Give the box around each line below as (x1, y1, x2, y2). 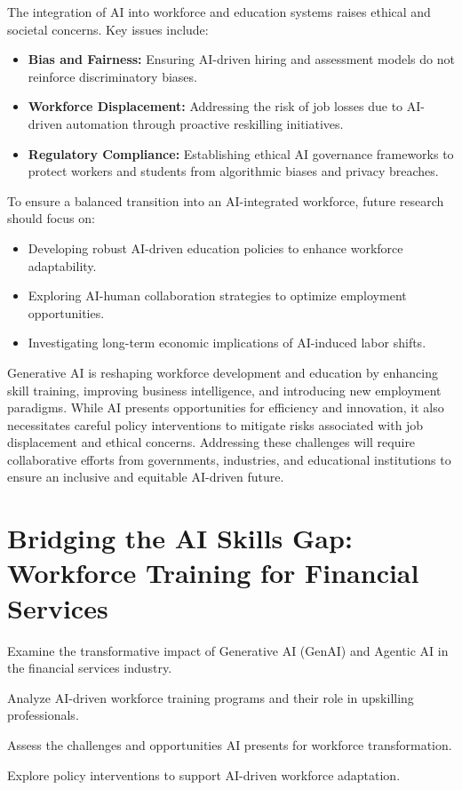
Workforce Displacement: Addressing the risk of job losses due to (28, 97, 403, 116)
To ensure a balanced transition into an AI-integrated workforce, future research (7, 191, 444, 210)
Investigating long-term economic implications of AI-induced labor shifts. (28, 333, 426, 352)
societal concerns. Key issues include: (7, 20, 209, 38)
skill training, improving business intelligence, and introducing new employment (7, 380, 442, 399)
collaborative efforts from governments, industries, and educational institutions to (7, 450, 451, 468)
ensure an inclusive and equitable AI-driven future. (7, 467, 284, 486)
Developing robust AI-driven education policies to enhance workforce (28, 238, 403, 257)
